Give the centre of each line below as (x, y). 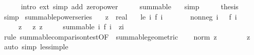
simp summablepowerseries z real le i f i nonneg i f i (120, 16)
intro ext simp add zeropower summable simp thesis (130, 6)
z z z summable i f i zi (71, 26)
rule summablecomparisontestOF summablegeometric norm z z (127, 36)
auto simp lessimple (36, 47)
